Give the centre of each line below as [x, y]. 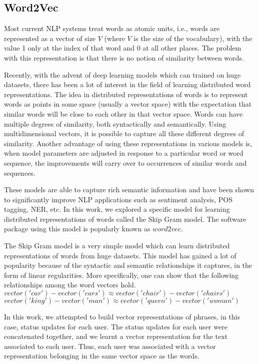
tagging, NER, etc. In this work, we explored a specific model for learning [117, 209]
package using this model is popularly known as [77, 229]
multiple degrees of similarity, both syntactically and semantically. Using [115, 123]
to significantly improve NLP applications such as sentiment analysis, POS [118, 199]
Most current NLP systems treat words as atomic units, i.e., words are [112, 28]
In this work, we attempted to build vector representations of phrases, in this [122, 317]
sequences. [20, 172]
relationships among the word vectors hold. [70, 285]
